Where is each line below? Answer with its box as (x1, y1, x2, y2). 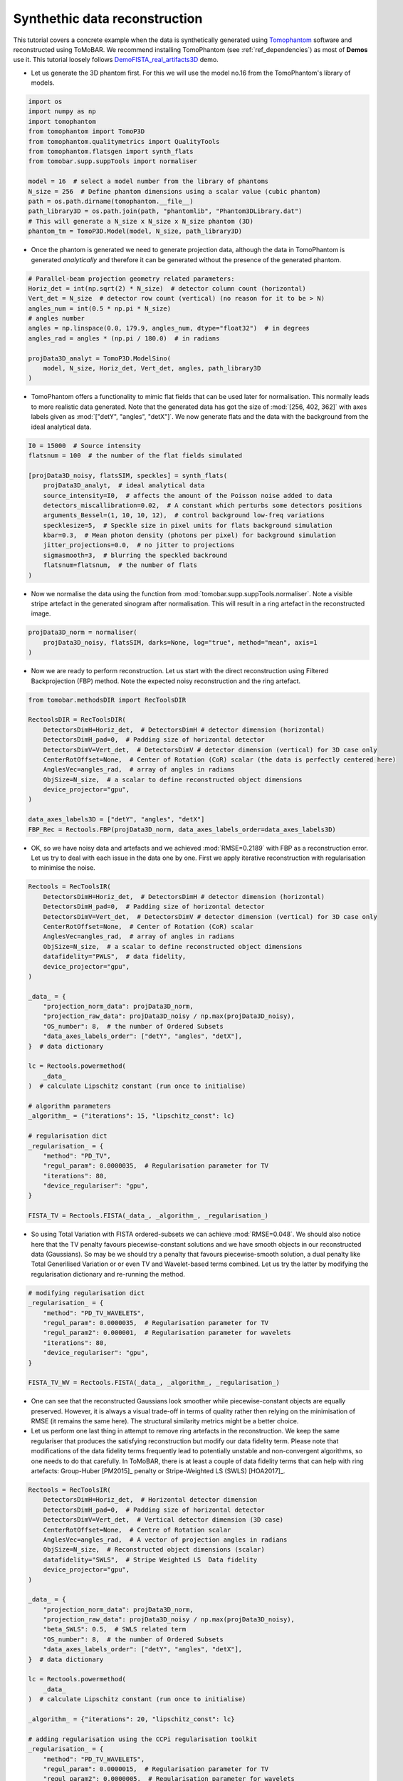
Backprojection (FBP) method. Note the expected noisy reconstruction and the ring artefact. (31, 677, 301, 685)
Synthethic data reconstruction (13, 11, 203, 26)
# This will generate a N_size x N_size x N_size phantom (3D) (28, 217, 254, 225)
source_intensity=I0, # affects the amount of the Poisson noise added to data (43, 492, 333, 499)
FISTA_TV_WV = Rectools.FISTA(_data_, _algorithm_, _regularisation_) (28, 1378, 281, 1387)
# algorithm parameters (28, 1101, 112, 1110)
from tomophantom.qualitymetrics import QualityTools (28, 137, 220, 145)
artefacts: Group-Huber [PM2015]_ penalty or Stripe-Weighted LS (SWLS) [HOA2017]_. (31, 1467, 286, 1475)
